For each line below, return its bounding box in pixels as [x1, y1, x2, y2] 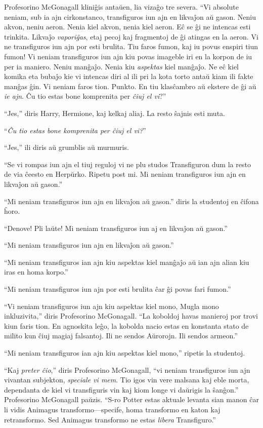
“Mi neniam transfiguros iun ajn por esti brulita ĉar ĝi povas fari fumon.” [4, 284, 231, 294]
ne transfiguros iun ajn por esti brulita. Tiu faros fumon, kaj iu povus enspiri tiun [4, 41, 258, 52]
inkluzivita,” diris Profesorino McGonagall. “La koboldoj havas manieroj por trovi [4, 310, 258, 321]
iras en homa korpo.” [4, 266, 68, 277]
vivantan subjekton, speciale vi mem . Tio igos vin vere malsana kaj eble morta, [4, 374, 249, 385]
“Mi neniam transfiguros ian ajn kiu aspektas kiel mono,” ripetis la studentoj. [4, 347, 245, 358]
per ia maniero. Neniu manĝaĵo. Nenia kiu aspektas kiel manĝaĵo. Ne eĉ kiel [4, 61, 239, 71]
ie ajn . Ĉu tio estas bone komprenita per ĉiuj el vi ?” [4, 91, 166, 101]
